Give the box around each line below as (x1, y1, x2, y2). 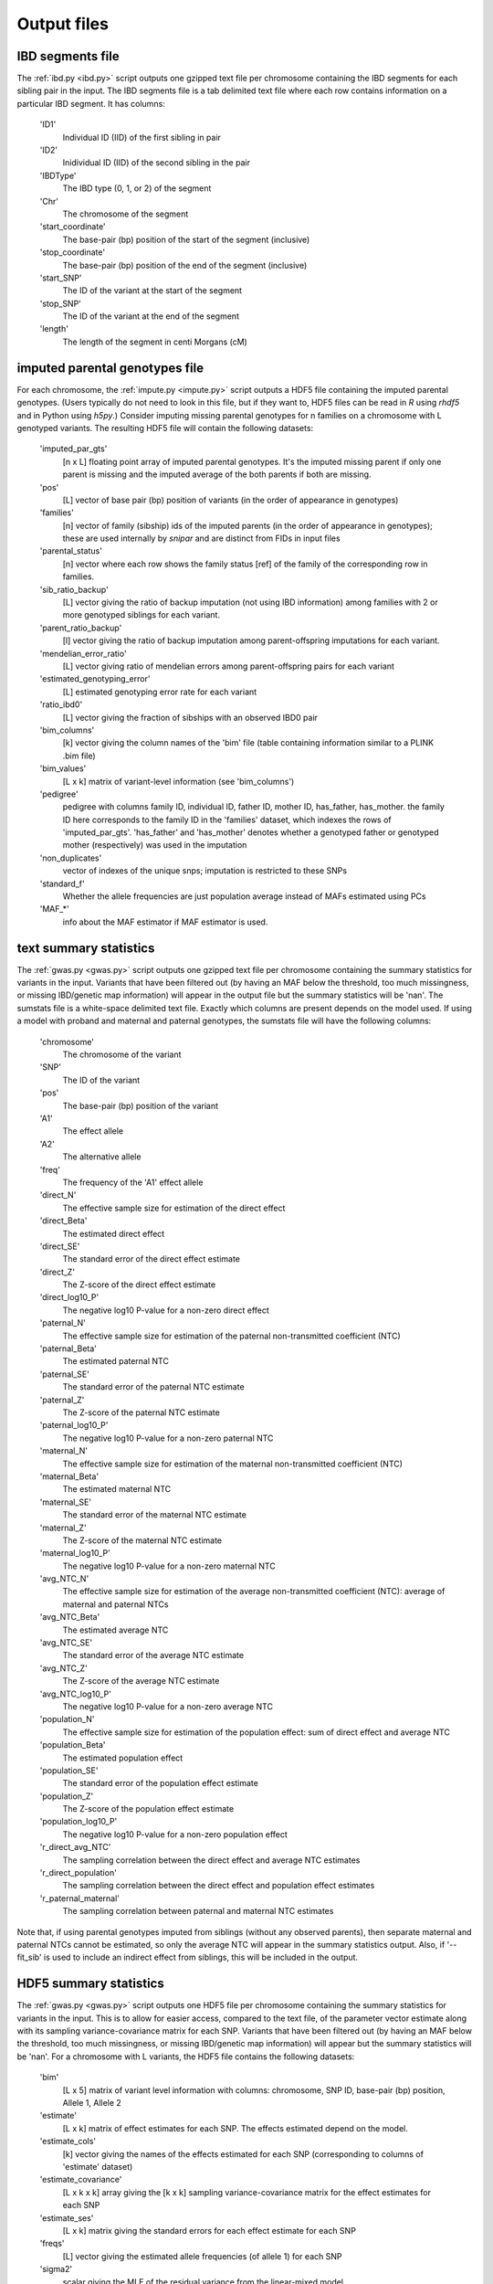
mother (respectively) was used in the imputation (62, 840, 247, 851)
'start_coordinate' (39, 221, 107, 232)
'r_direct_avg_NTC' (39, 1842, 111, 1853)
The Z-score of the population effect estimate (62, 1803, 235, 1814)
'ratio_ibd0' (39, 699, 83, 710)
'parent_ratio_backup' (39, 622, 122, 633)
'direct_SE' (39, 1241, 80, 1252)
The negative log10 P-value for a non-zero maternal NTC (62, 1560, 276, 1571)
